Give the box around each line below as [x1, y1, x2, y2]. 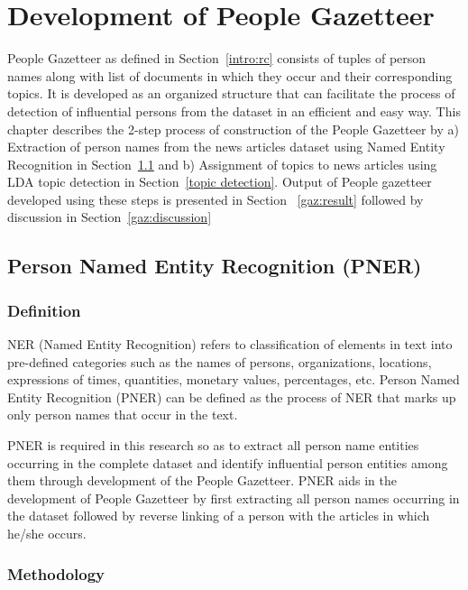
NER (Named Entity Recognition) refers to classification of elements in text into [7, 335, 453, 354]
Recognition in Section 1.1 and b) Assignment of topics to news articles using [7, 154, 437, 173]
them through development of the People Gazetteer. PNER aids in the [7, 471, 397, 490]
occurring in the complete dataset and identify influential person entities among [7, 453, 448, 472]
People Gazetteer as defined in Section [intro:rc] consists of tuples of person [7, 49, 427, 68]
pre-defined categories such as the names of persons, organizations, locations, [7, 352, 432, 371]
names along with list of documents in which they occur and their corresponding [7, 66, 453, 85]
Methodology [7, 562, 106, 585]
